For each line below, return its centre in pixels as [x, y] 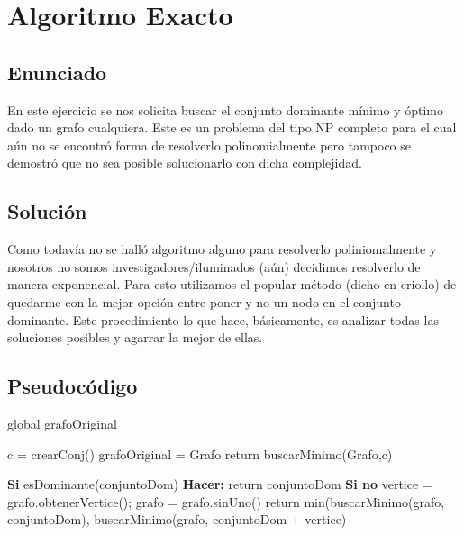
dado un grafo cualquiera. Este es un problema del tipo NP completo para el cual [232, 127]
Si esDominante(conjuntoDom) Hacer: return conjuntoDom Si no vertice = [220, 484]
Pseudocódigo [73, 386]
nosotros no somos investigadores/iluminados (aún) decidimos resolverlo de [214, 266]
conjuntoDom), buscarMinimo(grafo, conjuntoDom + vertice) [177, 519]
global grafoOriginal [62, 423]
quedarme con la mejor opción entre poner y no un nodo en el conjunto [204, 301]
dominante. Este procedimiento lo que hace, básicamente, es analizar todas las [223, 319]
